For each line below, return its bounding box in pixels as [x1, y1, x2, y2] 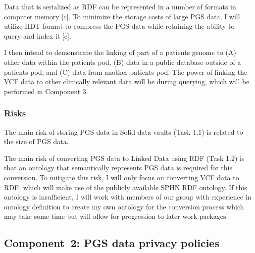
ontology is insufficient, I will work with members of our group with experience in [4, 192, 252, 202]
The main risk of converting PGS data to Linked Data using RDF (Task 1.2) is [4, 152, 245, 163]
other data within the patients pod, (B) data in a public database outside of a [4, 56, 241, 67]
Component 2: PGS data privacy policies [4, 235, 219, 251]
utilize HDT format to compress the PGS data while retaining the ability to [4, 21, 235, 31]
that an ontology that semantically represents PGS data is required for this [4, 162, 232, 173]
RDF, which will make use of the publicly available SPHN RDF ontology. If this [4, 182, 247, 192]
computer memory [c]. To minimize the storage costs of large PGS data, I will [4, 11, 240, 21]
